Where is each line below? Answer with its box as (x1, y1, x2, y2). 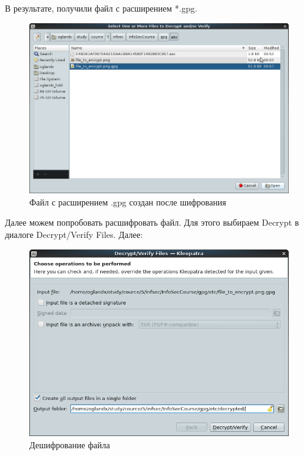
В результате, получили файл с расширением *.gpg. (5, 2, 198, 14)
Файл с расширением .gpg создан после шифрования (29, 195, 226, 208)
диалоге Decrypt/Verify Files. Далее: (5, 227, 143, 240)
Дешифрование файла (29, 438, 110, 451)
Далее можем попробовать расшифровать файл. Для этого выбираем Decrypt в (5, 216, 299, 229)
